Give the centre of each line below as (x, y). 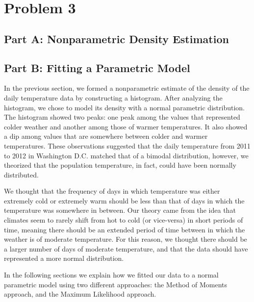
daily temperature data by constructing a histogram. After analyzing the (113, 97)
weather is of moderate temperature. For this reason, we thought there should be (126, 239)
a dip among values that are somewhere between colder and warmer (106, 136)
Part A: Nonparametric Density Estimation (116, 38)
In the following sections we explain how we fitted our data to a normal (111, 275)
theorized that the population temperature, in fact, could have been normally (120, 165)
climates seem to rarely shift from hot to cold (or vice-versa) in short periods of (124, 220)
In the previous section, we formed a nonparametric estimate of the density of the (127, 88)
